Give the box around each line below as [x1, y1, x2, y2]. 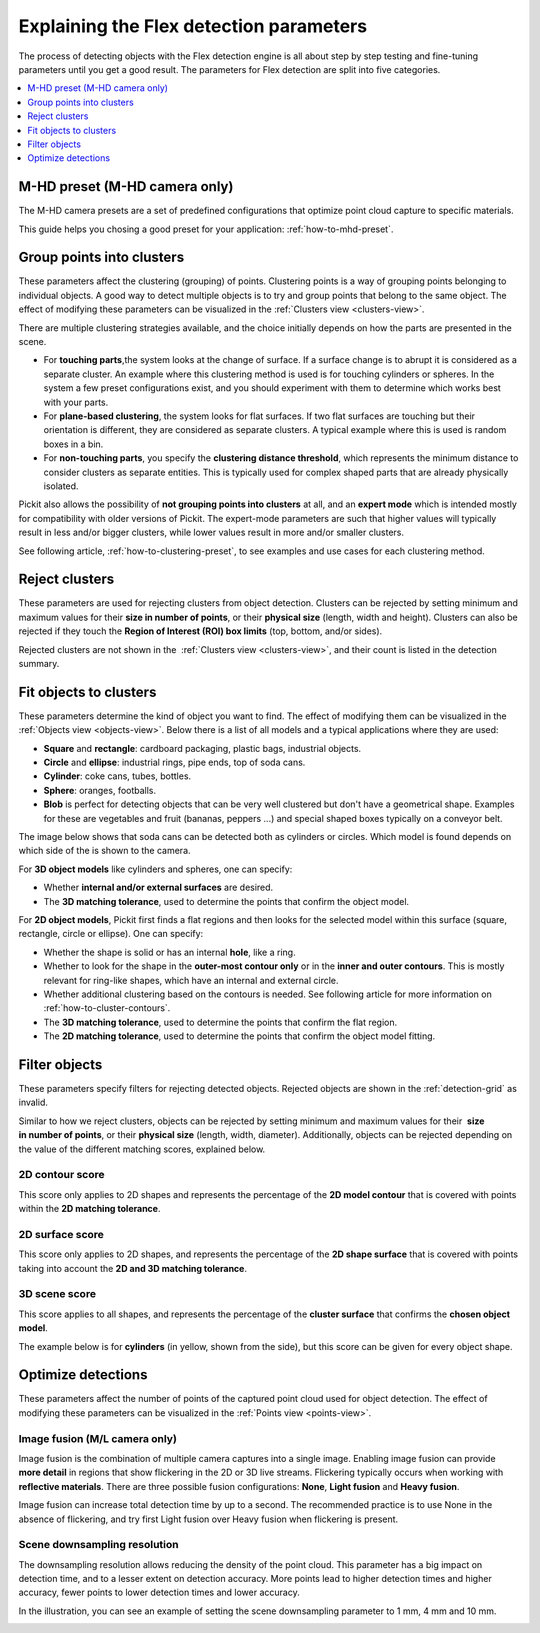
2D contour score [18, 1168, 105, 1182]
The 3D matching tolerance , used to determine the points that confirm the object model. [43, 895, 410, 907]
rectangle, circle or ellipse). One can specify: [18, 928, 204, 940]
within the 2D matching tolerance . [18, 1203, 161, 1215]
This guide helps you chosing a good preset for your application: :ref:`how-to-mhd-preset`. [18, 223, 394, 235]
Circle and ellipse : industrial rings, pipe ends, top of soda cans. [43, 756, 306, 769]
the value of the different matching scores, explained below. [18, 1143, 266, 1155]
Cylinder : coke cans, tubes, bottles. [43, 770, 192, 782]
